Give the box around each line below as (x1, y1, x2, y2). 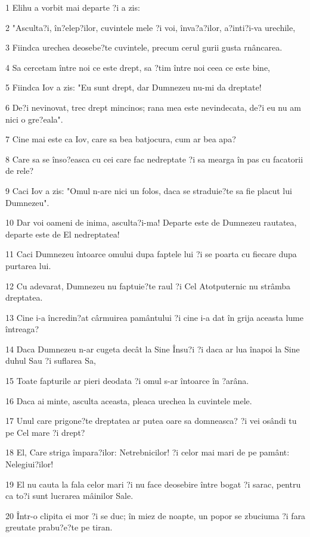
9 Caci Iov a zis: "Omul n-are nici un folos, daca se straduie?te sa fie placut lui (5, 184, 292, 196)
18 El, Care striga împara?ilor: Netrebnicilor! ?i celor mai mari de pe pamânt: (5, 446, 290, 458)
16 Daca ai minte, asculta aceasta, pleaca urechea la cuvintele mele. (5, 394, 252, 407)
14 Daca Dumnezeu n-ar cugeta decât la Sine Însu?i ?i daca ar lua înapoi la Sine (5, 342, 300, 355)
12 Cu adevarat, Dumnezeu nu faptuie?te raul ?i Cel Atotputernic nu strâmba (5, 279, 290, 292)
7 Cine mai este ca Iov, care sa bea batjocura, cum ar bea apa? (5, 133, 236, 145)
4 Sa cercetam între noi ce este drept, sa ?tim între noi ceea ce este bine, (5, 61, 270, 73)
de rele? (5, 164, 34, 177)
